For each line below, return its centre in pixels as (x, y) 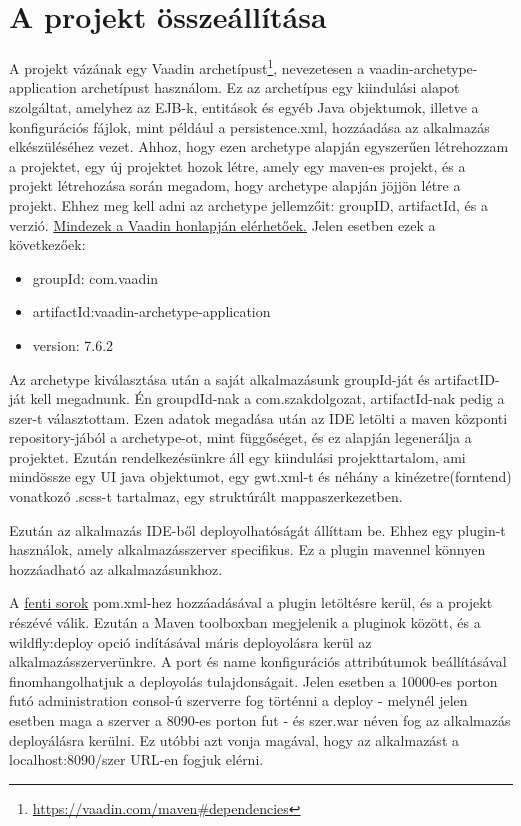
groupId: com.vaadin (95, 277)
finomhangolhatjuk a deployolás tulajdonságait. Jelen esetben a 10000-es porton (253, 680)
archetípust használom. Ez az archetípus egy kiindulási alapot (270, 87)
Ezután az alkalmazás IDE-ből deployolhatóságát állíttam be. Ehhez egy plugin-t (257, 529)
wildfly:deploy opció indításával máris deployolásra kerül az (190, 641)
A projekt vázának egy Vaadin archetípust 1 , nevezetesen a (187, 66)
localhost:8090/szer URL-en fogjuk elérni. (136, 759)
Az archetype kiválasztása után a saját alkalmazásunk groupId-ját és (219, 378)
